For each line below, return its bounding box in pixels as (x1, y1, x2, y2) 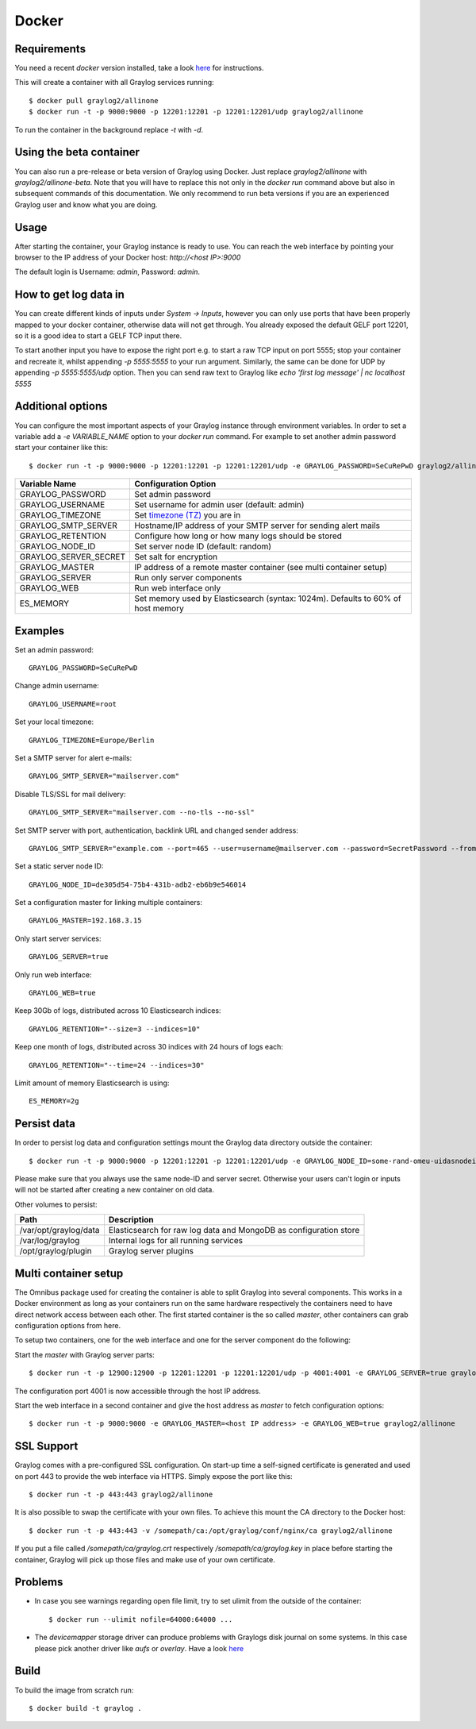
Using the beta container (14, 145, 140, 159)
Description (108, 1215, 154, 1226)
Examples (14, 624, 65, 637)
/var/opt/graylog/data (19, 1225, 100, 1236)
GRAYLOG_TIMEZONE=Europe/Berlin (29, 735, 155, 745)
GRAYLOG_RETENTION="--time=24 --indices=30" (29, 1061, 205, 1069)
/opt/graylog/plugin (19, 1246, 92, 1257)
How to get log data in (14, 288, 125, 302)
